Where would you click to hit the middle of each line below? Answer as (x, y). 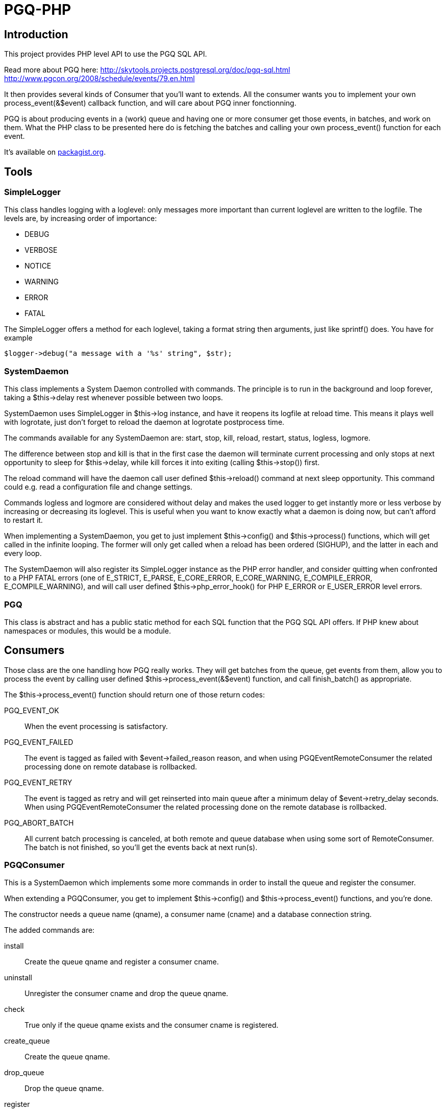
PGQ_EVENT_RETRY (38, 782)
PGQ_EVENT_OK (32, 710)
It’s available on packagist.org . (55, 152)
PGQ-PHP (38, 10)
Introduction (36, 34)
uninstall (18, 978)
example (18, 338)
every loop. (23, 553)
